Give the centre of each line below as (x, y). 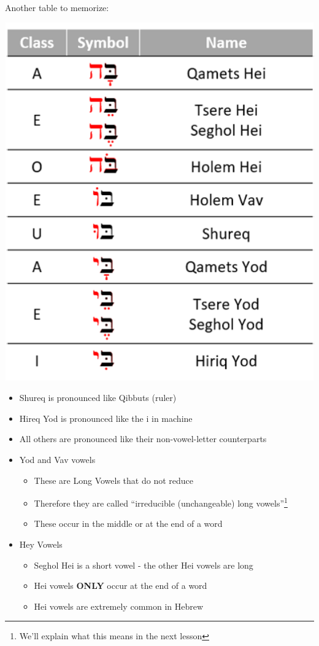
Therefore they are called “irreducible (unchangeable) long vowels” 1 (161, 502)
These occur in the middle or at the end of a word (128, 523)
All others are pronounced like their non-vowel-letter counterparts (143, 439)
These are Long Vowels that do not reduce (113, 480)
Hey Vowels (41, 544)
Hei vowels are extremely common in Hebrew (119, 606)
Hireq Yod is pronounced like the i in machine (106, 418)
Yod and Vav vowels (57, 460)
